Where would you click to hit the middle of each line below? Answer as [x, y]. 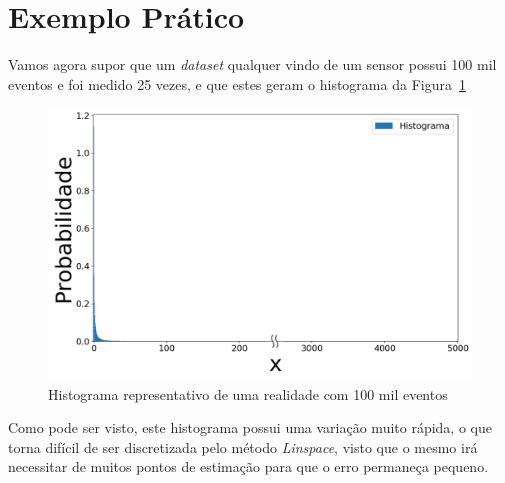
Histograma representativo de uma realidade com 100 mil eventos [248, 393]
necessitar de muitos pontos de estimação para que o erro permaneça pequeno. [248, 466]
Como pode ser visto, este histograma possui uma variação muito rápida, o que [250, 427]
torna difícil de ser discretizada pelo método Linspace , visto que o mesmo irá [243, 446]
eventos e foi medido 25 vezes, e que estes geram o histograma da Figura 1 [237, 83]
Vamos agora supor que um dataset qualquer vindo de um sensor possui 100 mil [252, 64]
